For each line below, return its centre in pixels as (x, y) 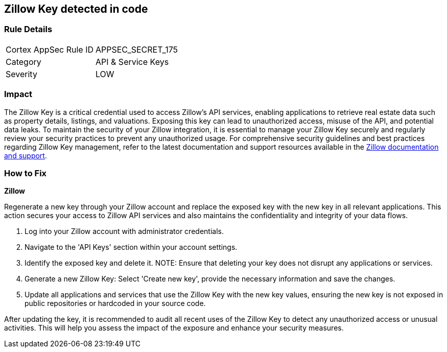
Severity (21, 74)
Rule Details (28, 29)
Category (23, 62)
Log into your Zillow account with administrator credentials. (124, 231)
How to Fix (26, 173)
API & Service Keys (132, 62)
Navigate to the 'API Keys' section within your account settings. (131, 247)
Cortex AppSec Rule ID (50, 49)
